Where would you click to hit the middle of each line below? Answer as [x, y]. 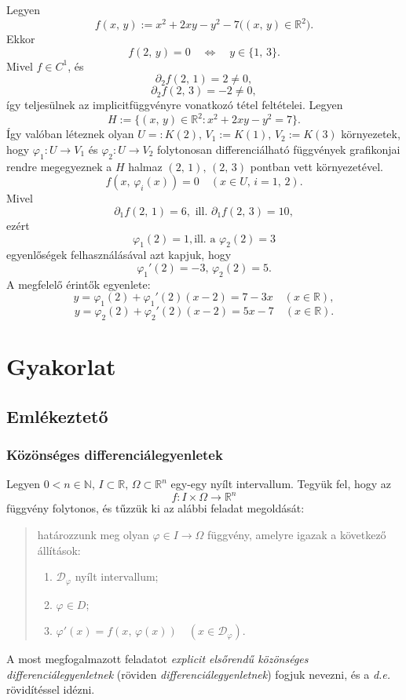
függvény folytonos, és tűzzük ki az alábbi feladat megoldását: [155, 508]
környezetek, [371, 134]
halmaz [145, 166]
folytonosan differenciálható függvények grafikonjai [279, 149]
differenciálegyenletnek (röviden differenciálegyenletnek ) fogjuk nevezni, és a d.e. [199, 674]
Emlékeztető [57, 416]
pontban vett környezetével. [316, 166]
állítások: [59, 550]
